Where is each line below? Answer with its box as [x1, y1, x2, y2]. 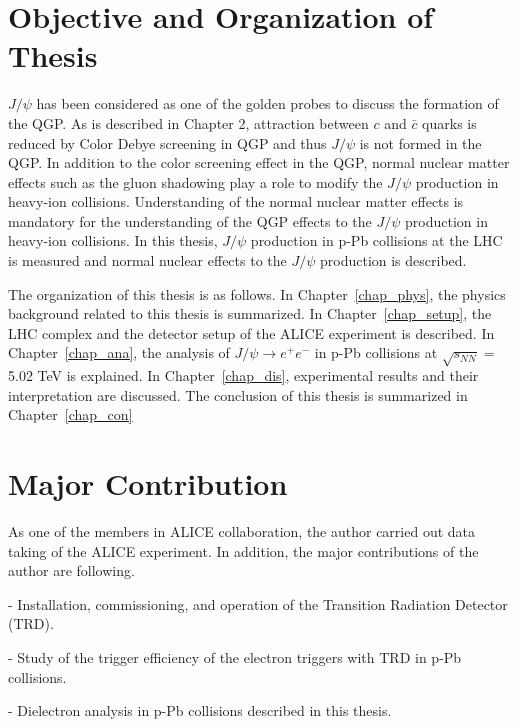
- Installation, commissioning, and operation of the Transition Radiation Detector [8, 593, 508, 614]
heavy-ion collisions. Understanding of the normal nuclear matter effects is [8, 191, 464, 212]
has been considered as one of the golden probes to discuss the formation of [36, 93, 499, 114]
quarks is [422, 112, 477, 133]
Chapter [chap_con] [8, 404, 133, 425]
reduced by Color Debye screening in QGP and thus [8, 132, 327, 153]
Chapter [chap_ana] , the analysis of [8, 342, 230, 363]
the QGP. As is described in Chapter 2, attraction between [8, 112, 369, 133]
